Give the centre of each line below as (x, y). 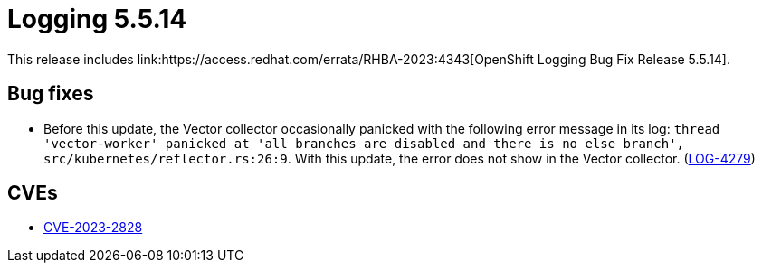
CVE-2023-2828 (93, 228)
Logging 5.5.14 (97, 19)
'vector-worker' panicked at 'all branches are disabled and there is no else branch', (364, 143)
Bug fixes (51, 94)
